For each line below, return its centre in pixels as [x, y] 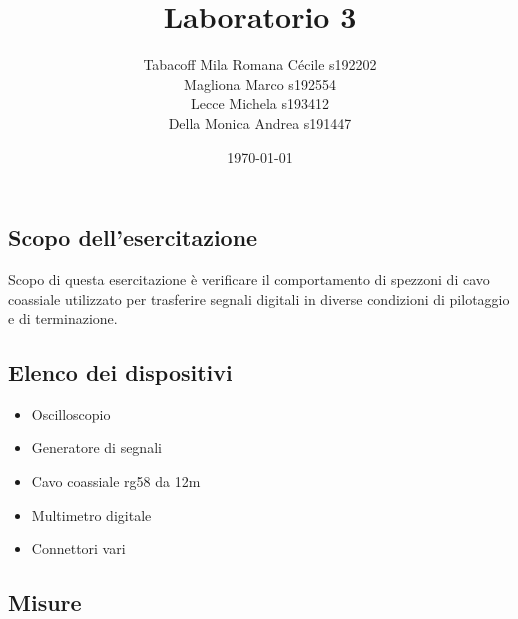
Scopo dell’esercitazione [133, 237]
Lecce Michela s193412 [260, 103]
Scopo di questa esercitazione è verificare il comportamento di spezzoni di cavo [249, 278]
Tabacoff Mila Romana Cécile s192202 [260, 64]
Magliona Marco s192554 [260, 83]
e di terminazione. [63, 318]
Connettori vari [78, 548]
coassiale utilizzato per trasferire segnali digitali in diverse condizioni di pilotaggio [259, 298]
